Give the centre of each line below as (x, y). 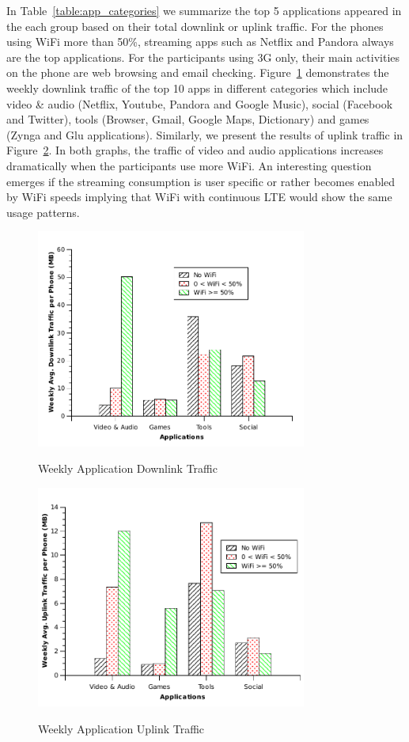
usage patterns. (43, 212)
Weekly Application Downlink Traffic (128, 468)
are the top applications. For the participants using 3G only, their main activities (203, 57)
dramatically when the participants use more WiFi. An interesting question (189, 165)
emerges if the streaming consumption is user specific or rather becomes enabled (201, 181)
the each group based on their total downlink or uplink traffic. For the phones (195, 26)
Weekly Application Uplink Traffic (121, 729)
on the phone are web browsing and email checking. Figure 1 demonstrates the (198, 72)
